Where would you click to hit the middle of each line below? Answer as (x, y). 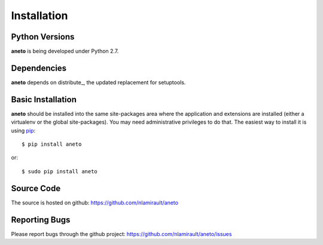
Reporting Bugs (41, 220)
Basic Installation (44, 99)
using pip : (23, 130)
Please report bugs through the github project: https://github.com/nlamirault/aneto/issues (121, 234)
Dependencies (39, 68)
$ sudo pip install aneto (60, 171)
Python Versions (43, 37)
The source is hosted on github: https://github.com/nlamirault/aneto (95, 203)
